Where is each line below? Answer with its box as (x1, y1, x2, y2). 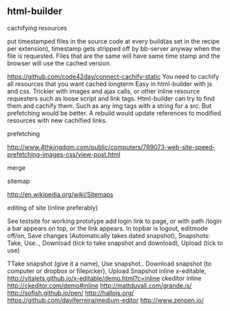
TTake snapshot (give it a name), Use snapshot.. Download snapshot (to (7, 259, 212, 268)
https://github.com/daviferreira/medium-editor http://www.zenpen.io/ (7, 296, 205, 304)
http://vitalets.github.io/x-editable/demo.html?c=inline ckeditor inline (7, 274, 202, 282)
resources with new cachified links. (7, 116, 108, 125)
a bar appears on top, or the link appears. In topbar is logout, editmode (7, 224, 208, 233)
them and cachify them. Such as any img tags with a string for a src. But (7, 101, 212, 109)
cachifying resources (7, 23, 67, 32)
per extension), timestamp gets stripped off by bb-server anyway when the (7, 44, 220, 52)
